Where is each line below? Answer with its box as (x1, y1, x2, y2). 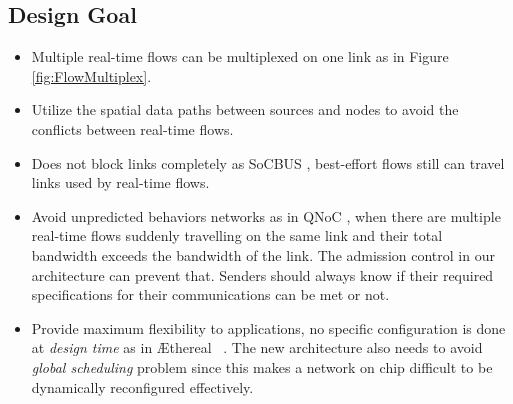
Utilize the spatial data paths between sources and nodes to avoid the (31, 99, 459, 120)
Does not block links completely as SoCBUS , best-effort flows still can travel (31, 152, 505, 173)
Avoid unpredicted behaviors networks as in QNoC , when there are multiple (31, 205, 501, 226)
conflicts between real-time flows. (31, 118, 234, 139)
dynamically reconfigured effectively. (31, 376, 254, 397)
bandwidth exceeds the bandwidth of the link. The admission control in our (31, 244, 495, 265)
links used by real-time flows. (31, 172, 210, 193)
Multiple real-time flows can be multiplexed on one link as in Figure (31, 46, 449, 67)
